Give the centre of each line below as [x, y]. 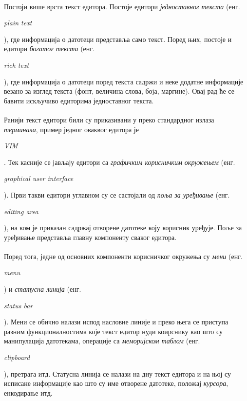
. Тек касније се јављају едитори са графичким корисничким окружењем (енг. [120, 162]
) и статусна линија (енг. [43, 289]
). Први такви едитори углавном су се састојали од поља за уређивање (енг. [117, 194]
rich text [17, 65]
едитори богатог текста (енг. [49, 49]
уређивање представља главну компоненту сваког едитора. [90, 237]
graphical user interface [39, 178]
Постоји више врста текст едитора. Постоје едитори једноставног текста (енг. [122, 6]
